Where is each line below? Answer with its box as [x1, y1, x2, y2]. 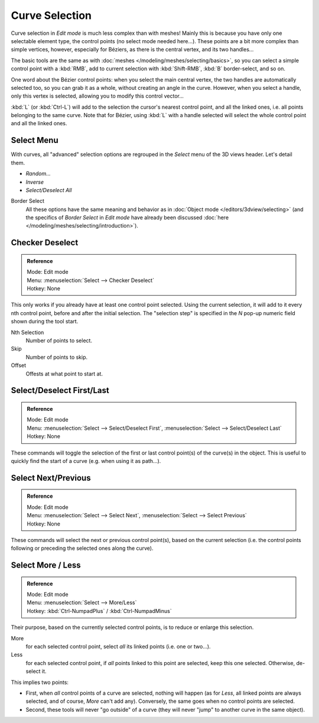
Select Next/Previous [11, 473, 91, 483]
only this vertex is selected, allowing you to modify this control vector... [11, 92, 184, 100]
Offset [11, 362, 27, 369]
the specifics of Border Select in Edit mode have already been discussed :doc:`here [25, 214, 229, 221]
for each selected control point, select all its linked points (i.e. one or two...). [25, 643, 211, 650]
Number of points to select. [25, 337, 93, 344]
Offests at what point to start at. [25, 370, 103, 377]
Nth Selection [11, 329, 44, 336]
